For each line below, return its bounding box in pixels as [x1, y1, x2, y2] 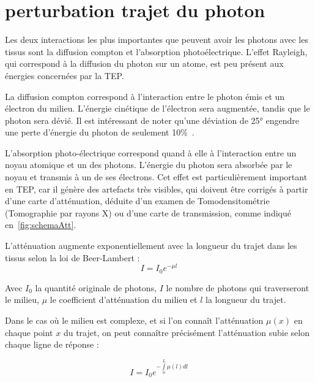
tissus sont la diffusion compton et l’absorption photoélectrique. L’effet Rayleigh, [5, 45, 308, 58]
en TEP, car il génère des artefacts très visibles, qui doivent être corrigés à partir [5, 182, 308, 195]
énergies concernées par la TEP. [5, 69, 124, 82]
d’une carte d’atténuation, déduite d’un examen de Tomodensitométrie [5, 194, 270, 207]
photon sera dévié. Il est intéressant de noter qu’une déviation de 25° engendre [5, 113, 299, 126]
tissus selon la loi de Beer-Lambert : [5, 251, 140, 264]
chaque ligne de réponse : [5, 338, 99, 351]
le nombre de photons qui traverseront [166, 281, 309, 294]
